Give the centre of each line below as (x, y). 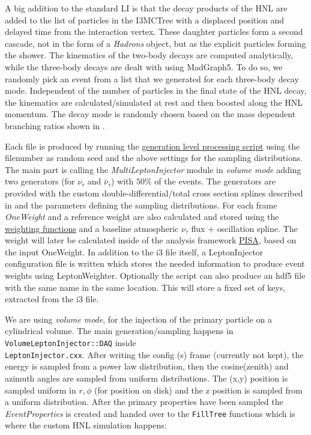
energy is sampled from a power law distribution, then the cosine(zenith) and (147, 366)
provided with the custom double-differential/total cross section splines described (154, 193)
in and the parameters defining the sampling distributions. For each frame (141, 205)
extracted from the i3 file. (52, 299)
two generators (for (40, 181)
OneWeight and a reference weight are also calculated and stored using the (142, 217)
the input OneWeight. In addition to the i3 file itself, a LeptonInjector (134, 251)
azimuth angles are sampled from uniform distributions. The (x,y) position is (146, 378)
